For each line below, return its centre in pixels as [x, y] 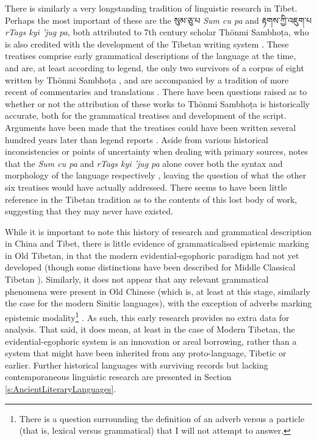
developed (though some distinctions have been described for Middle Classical [150, 267]
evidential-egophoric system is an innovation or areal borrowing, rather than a [151, 341]
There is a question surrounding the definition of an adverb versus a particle [162, 418]
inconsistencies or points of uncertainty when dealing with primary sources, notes [157, 151]
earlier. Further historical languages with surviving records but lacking [137, 365]
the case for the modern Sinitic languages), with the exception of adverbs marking [158, 303]
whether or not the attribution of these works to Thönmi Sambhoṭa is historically [158, 103]
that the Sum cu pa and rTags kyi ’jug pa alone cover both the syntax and [144, 163]
